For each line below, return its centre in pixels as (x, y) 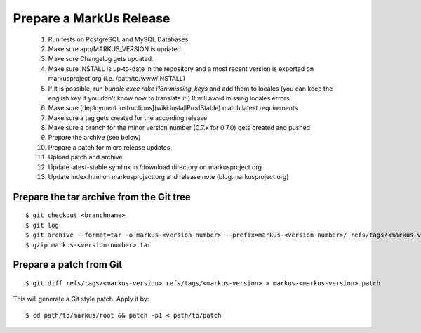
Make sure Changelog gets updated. (101, 59)
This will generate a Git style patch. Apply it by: (81, 299)
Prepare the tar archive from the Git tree (102, 197)
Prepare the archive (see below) (94, 138)
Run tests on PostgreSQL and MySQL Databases (118, 39)
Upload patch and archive (85, 157)
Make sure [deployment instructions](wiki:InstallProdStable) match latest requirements (173, 108)
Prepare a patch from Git (68, 265)
